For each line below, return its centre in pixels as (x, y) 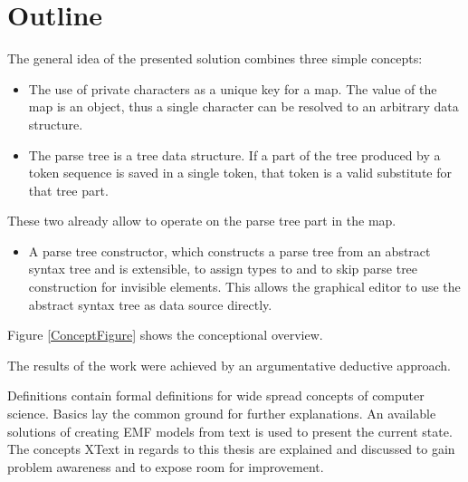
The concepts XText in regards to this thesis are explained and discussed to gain (231, 449)
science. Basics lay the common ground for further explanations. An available (222, 414)
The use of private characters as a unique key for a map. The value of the (233, 88)
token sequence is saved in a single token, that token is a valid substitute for (240, 173)
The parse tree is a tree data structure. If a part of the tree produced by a (234, 154)
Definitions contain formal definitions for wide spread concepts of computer (216, 395)
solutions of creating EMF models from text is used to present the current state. (230, 431)
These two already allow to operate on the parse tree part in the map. (202, 221)
